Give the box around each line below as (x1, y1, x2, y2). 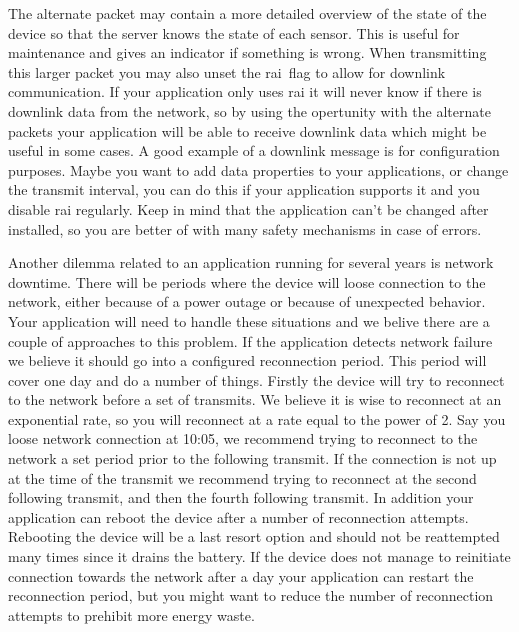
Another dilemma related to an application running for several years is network (8, 252, 494, 273)
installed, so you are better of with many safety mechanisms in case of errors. (8, 218, 482, 239)
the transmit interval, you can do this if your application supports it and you (8, 179, 480, 200)
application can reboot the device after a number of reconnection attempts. (8, 506, 469, 527)
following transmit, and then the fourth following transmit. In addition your (8, 487, 474, 508)
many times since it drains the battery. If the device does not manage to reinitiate (8, 546, 511, 567)
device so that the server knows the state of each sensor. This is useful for (8, 22, 460, 43)
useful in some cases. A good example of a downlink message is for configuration (8, 140, 500, 161)
